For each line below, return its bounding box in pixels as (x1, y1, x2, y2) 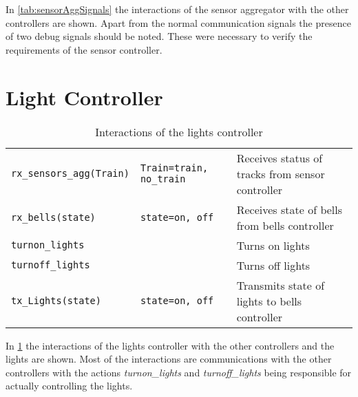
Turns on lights (236, 237, 310, 253)
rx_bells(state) (11, 211, 96, 223)
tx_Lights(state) (11, 295, 101, 306)
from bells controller (236, 217, 334, 233)
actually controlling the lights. (6, 378, 133, 393)
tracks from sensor (236, 165, 325, 182)
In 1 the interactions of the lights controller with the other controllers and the (6, 338, 335, 352)
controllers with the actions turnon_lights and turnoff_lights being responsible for (6, 365, 352, 379)
